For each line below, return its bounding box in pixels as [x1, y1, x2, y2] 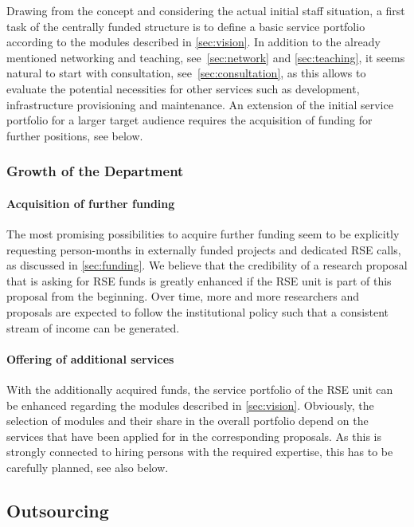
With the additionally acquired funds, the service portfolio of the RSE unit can [6, 380, 393, 397]
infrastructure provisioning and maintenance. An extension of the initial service [6, 96, 393, 112]
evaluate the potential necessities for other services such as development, [6, 80, 360, 96]
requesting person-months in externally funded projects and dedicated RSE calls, [6, 241, 401, 258]
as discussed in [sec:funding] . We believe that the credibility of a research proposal [6, 257, 408, 273]
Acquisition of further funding [6, 195, 175, 211]
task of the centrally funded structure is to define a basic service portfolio [6, 18, 365, 34]
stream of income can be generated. [6, 319, 180, 336]
